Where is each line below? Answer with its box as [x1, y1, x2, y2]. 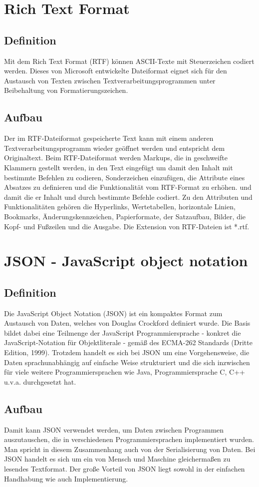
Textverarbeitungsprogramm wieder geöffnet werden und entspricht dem [4, 142, 225, 153]
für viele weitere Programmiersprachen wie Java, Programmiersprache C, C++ [4, 367, 245, 377]
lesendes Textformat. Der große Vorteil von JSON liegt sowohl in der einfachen [4, 464, 245, 474]
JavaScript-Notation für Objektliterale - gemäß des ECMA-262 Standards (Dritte [4, 337, 253, 348]
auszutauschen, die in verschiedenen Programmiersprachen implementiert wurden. [4, 434, 254, 445]
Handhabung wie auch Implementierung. [4, 473, 128, 484]
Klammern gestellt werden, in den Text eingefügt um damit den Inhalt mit [4, 162, 233, 172]
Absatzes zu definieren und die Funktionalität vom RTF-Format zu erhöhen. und [4, 182, 252, 192]
